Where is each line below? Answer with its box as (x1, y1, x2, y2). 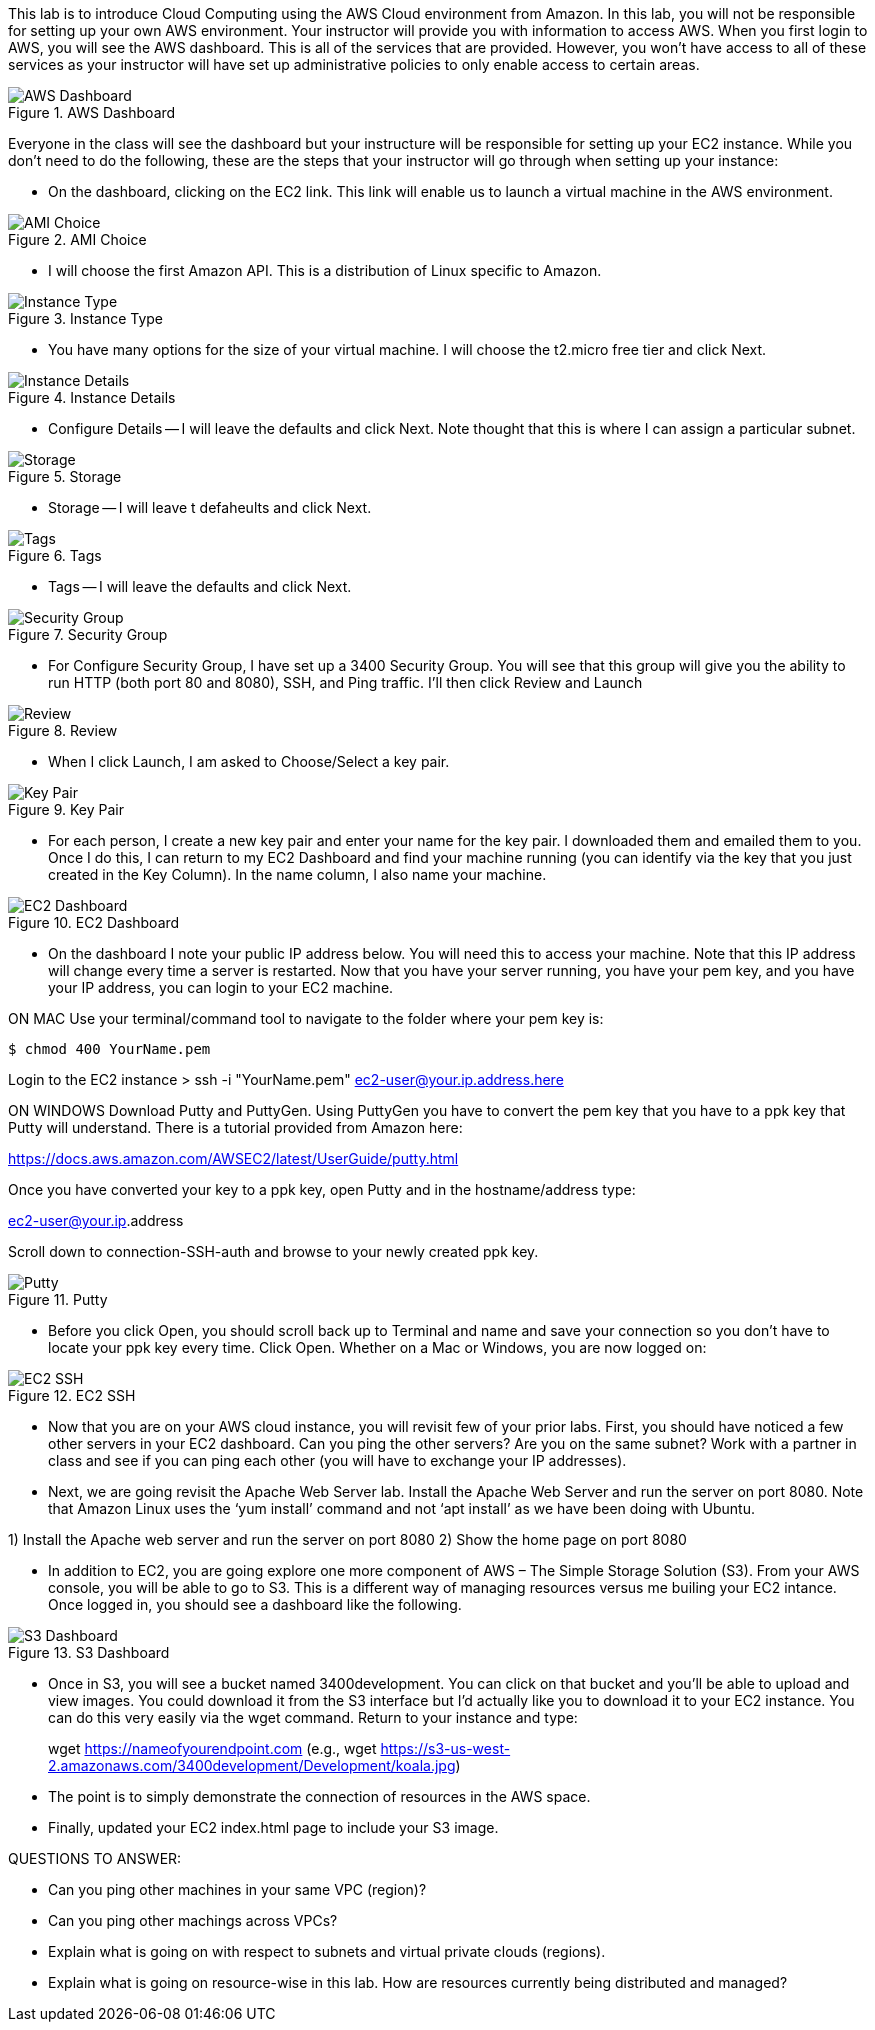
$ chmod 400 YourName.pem (8, 1041, 211, 1057)
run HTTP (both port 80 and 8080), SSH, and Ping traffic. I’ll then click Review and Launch (48, 674, 643, 691)
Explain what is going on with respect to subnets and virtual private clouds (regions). (48, 1943, 606, 1960)
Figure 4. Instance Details (8, 389, 176, 406)
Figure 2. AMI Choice (8, 231, 147, 248)
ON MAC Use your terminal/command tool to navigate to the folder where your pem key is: (8, 1010, 604, 1027)
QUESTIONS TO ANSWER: (8, 1850, 182, 1867)
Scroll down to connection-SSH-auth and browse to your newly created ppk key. (8, 1243, 539, 1260)
